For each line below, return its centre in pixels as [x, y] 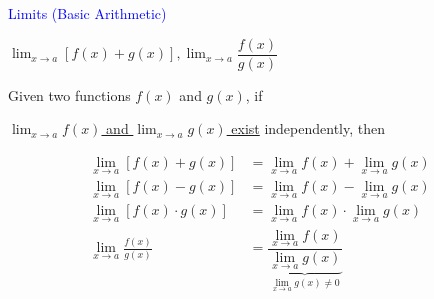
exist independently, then [308, 128]
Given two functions [69, 94]
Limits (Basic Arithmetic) [87, 13]
